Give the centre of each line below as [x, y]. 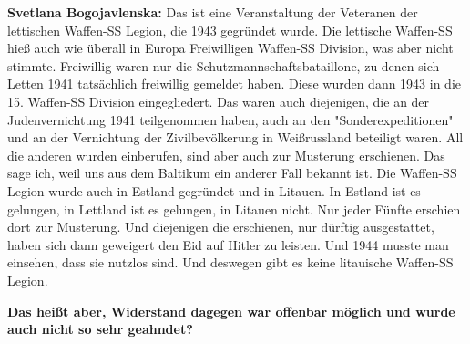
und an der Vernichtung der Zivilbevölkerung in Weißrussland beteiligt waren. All [235, 137]
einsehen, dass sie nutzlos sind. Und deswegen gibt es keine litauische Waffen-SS [230, 262]
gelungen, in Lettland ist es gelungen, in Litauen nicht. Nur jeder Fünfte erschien [234, 208]
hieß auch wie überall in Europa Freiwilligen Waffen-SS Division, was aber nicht [230, 48]
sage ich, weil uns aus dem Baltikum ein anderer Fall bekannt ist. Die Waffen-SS [232, 173]
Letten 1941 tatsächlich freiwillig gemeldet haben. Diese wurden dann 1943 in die [235, 83]
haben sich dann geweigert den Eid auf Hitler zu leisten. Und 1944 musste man [228, 244]
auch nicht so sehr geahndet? [100, 329]
